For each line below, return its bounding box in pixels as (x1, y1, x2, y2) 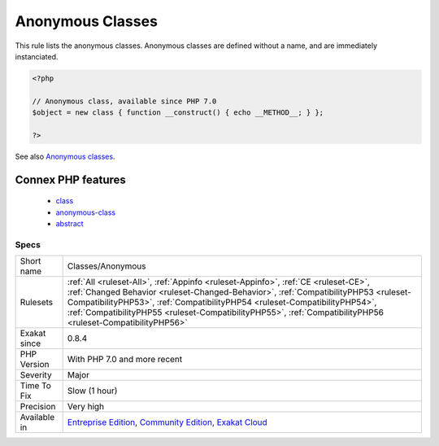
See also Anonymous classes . (15, 151, 115, 161)
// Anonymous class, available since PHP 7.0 (32, 96, 217, 106)
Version (20, 359, 50, 370)
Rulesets (20, 297, 53, 308)
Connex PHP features (15, 173, 126, 186)
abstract (55, 219, 85, 229)
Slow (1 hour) (67, 385, 118, 396)
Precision (20, 401, 56, 413)
